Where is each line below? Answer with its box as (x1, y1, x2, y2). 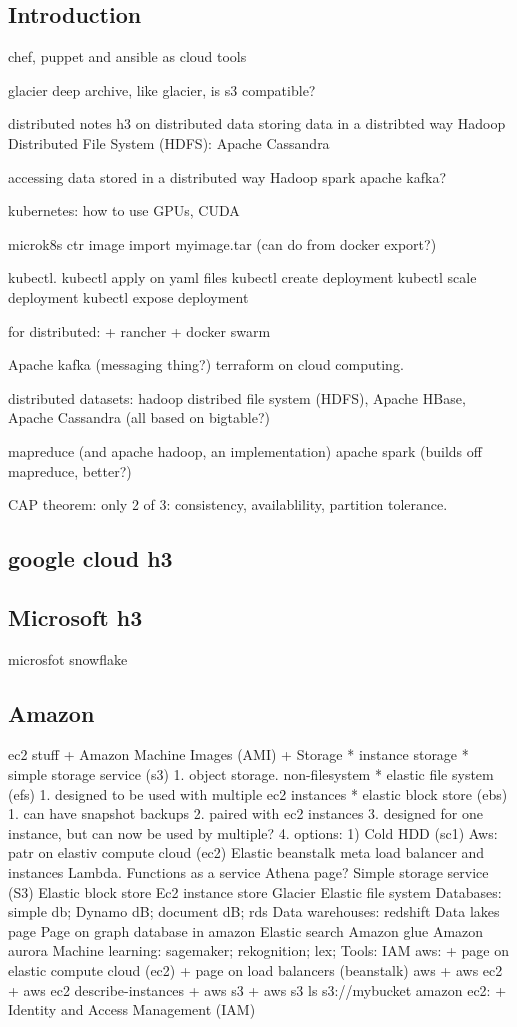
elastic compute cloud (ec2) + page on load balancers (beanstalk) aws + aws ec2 (8, 960, 503, 981)
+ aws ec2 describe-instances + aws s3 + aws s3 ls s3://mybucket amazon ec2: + (8, 979, 507, 1000)
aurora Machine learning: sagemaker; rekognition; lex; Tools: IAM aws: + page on (8, 940, 509, 961)
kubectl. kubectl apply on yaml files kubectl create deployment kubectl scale (8, 267, 477, 288)
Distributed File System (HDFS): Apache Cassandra (8, 132, 330, 153)
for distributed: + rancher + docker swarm (8, 320, 271, 341)
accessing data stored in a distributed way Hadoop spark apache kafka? (8, 166, 447, 187)
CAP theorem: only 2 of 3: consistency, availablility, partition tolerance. (8, 494, 448, 515)
